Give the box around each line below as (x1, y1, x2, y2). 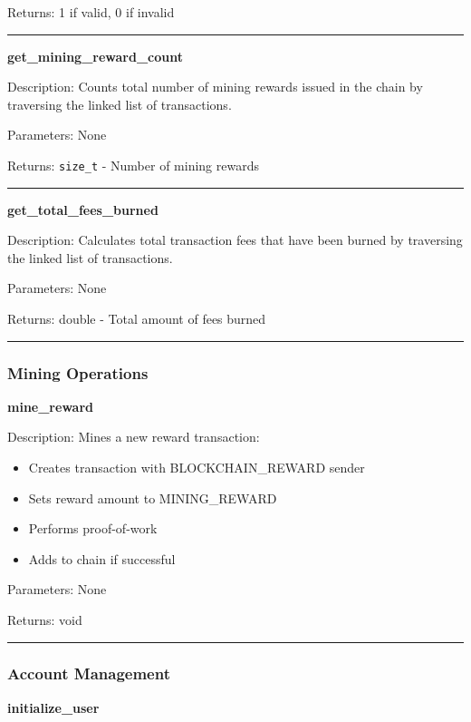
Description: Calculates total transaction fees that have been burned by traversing (7, 230, 463, 249)
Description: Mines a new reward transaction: (7, 427, 260, 446)
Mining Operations (7, 361, 149, 384)
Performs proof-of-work (28, 519, 158, 538)
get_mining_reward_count (7, 46, 183, 65)
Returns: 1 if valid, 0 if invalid (7, 3, 175, 21)
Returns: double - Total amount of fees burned (7, 309, 266, 327)
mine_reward (7, 396, 93, 415)
